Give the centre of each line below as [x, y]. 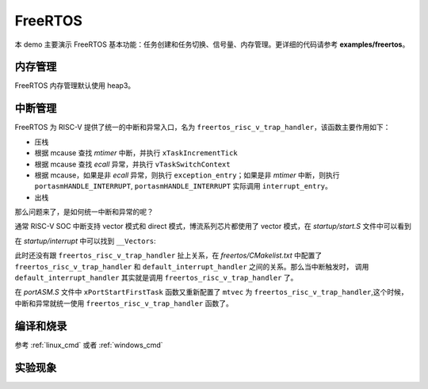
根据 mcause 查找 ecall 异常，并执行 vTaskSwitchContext [132, 164]
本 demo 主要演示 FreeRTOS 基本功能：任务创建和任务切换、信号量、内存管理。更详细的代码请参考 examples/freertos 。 [212, 44]
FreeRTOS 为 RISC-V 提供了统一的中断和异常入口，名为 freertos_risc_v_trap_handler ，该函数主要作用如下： [203, 128]
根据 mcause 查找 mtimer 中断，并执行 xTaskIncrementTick [136, 153]
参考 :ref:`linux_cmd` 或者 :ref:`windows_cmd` [89, 345]
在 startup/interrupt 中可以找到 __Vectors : [85, 241]
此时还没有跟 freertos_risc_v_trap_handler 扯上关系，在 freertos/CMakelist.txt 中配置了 [168, 256]
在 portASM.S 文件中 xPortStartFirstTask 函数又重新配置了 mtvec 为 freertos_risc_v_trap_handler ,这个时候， [211, 292]
